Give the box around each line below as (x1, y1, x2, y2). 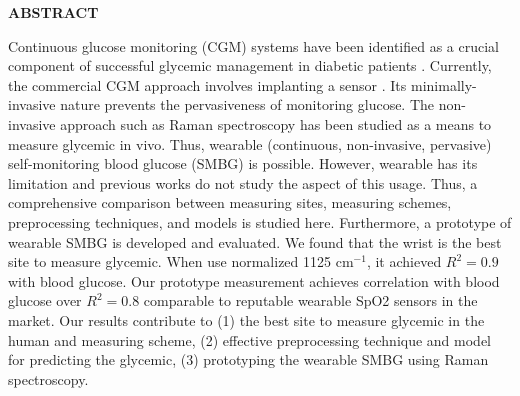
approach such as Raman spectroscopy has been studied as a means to (60, 113, 492, 134)
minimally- (410, 74, 477, 95)
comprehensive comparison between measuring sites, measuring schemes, (8, 192, 452, 213)
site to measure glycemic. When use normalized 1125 (8, 251, 332, 272)
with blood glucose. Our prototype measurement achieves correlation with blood (8, 270, 500, 291)
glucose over (8, 290, 82, 311)
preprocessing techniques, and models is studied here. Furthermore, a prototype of (8, 211, 512, 232)
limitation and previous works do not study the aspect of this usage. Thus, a (8, 172, 478, 193)
